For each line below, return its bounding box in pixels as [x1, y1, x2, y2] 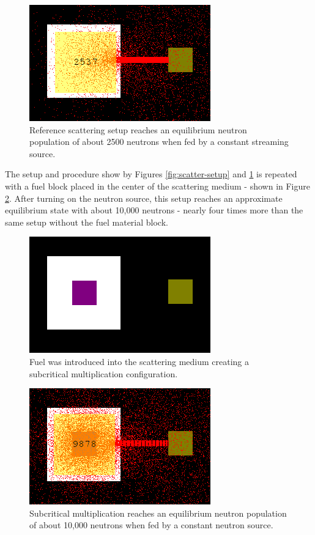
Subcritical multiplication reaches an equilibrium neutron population [29, 506, 287, 519]
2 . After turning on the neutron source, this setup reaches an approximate [5, 191, 283, 204]
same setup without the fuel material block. [5, 215, 168, 228]
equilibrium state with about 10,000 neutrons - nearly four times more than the [5, 204, 303, 216]
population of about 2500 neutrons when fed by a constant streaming [29, 135, 289, 148]
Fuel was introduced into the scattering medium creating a [29, 355, 250, 367]
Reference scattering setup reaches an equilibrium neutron [29, 123, 247, 136]
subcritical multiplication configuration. [29, 367, 178, 380]
